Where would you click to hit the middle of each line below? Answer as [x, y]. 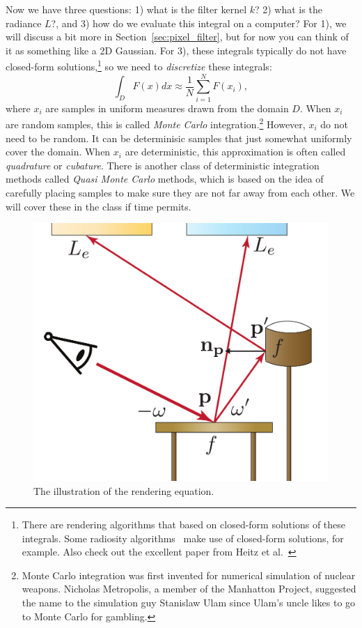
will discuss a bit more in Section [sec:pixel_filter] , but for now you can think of [177, 37]
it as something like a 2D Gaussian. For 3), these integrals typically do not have [176, 50]
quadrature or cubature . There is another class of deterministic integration [163, 165]
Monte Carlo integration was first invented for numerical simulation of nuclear [189, 575]
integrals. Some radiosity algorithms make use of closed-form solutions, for [183, 538]
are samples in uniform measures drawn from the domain [167, 108]
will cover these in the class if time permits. [99, 206]
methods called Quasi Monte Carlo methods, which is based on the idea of [165, 179]
